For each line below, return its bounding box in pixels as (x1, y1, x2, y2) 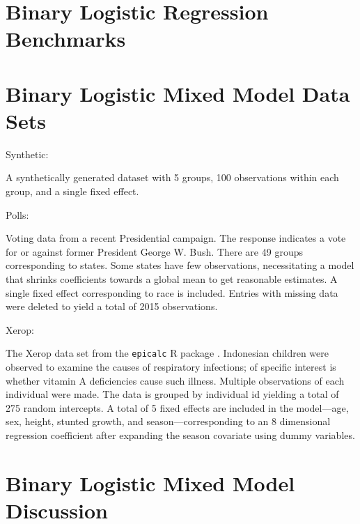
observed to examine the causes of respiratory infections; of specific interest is (6, 360, 336, 374)
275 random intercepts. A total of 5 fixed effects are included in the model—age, (6, 400, 349, 415)
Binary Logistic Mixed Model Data (6, 79, 350, 107)
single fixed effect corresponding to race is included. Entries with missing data (6, 285, 338, 300)
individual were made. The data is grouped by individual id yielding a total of (6, 387, 339, 401)
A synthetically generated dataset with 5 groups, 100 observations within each (6, 170, 339, 185)
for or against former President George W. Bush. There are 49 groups (6, 244, 303, 259)
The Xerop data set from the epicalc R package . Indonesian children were (6, 346, 329, 360)
